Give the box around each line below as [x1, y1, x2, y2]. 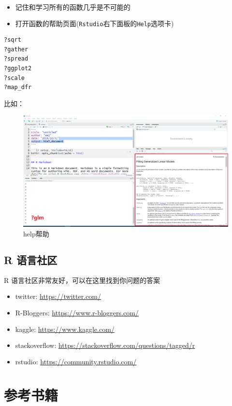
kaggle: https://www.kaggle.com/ [15, 324, 115, 334]
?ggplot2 [4, 65, 32, 72]
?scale [4, 74, 25, 81]
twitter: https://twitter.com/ [15, 291, 101, 301]
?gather [4, 46, 29, 53]
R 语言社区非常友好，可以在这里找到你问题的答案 [4, 275, 160, 285]
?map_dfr [4, 84, 32, 91]
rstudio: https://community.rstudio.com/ [15, 356, 137, 366]
